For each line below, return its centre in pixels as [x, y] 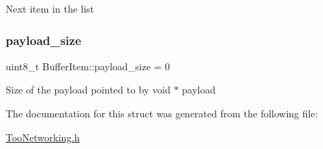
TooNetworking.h [43, 137]
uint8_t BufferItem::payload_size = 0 [88, 66]
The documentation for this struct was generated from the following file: [162, 113]
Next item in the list [50, 8]
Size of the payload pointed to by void [88, 90]
